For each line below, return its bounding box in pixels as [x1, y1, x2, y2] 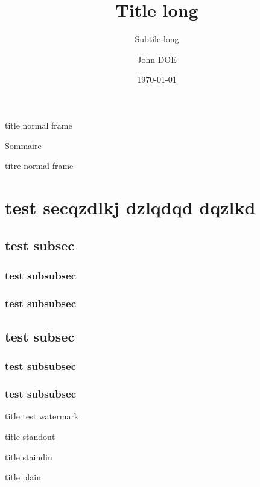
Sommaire [5, 139, 42, 151]
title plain [5, 471, 41, 483]
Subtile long [135, 33, 179, 45]
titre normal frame [5, 159, 74, 172]
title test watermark [5, 410, 79, 422]
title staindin [5, 450, 52, 463]
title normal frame [5, 118, 72, 131]
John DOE [137, 53, 177, 65]
